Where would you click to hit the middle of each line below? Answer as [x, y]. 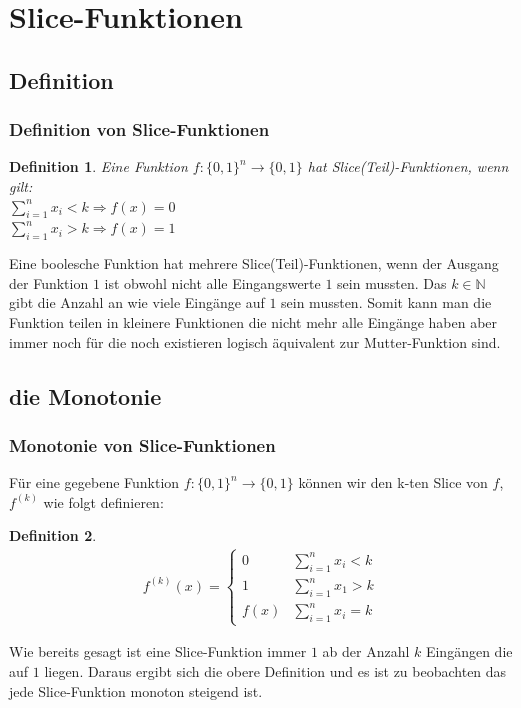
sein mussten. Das [392, 282]
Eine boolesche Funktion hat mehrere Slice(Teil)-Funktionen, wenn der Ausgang [254, 263]
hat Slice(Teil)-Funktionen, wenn [408, 166]
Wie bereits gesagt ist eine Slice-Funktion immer [158, 651]
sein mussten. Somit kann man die [386, 302]
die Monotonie [85, 395]
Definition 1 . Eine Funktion [98, 166]
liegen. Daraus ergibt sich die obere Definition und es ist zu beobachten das [275, 671]
